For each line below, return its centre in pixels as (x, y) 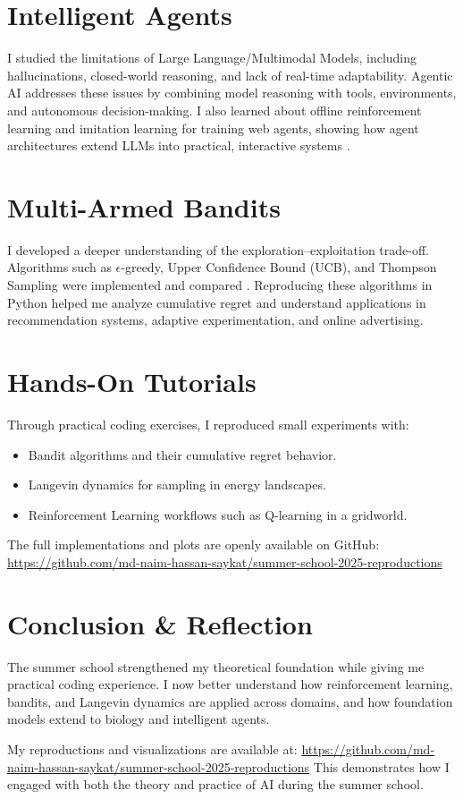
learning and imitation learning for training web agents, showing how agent (213, 127)
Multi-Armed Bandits (144, 206)
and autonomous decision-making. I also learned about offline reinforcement (215, 110)
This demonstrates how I (381, 766)
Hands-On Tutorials (132, 381)
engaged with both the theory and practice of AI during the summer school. (215, 784)
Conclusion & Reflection (160, 623)
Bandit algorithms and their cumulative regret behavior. (182, 454)
